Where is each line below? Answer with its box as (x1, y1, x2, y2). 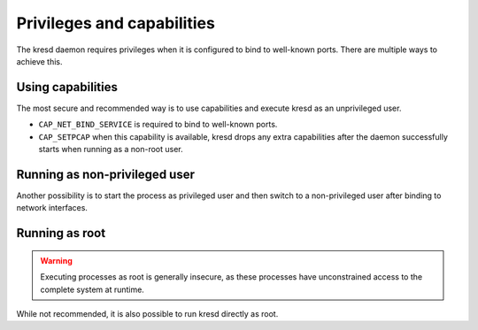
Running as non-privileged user (16, 166, 195, 181)
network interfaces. (16, 203, 89, 213)
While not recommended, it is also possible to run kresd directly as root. (16, 308, 279, 318)
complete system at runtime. (40, 284, 145, 295)
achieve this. (16, 56, 63, 66)
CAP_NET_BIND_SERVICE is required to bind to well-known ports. (38, 119, 278, 130)
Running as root (16, 226, 106, 241)
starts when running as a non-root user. (38, 144, 183, 155)
